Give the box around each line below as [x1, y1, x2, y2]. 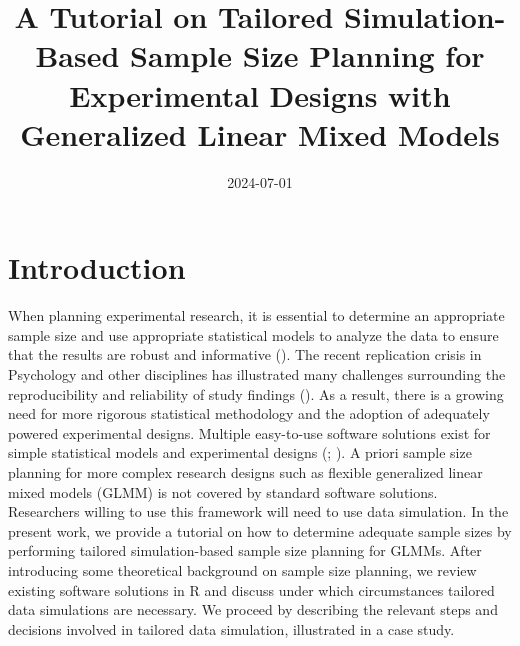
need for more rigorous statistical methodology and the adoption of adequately [8, 403, 490, 424]
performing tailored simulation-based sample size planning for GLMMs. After [8, 540, 482, 561]
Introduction [8, 247, 186, 288]
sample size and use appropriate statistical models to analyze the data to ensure [8, 324, 499, 345]
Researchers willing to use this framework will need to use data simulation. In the [8, 501, 509, 522]
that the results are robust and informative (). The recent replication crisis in [8, 344, 482, 365]
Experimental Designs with [69, 74, 451, 115]
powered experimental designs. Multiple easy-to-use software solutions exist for [8, 422, 491, 443]
